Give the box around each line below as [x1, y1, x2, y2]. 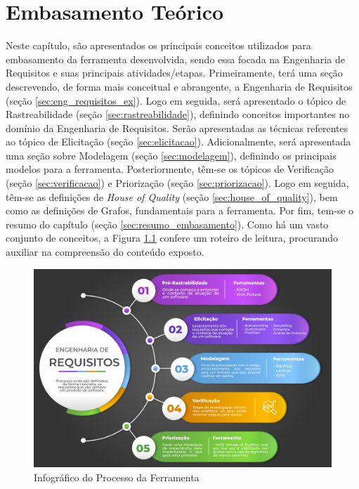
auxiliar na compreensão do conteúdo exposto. [6, 244, 204, 259]
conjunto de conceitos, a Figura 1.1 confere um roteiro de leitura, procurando [6, 230, 339, 245]
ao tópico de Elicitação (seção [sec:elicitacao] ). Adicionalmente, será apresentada [6, 134, 351, 149]
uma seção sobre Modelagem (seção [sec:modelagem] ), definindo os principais [6, 148, 337, 162]
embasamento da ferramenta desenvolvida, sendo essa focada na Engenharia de [6, 51, 345, 66]
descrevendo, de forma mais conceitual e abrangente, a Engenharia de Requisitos [6, 79, 353, 93]
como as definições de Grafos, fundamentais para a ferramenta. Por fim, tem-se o [6, 203, 354, 218]
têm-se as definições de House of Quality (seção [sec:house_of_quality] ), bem [6, 189, 338, 204]
